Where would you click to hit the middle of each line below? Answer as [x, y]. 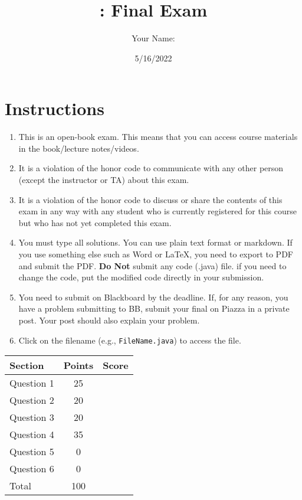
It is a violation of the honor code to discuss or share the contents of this [150, 199]
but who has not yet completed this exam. [95, 222]
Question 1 [32, 383]
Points [78, 365]
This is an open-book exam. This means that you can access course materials [158, 137]
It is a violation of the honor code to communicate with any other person [151, 168]
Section [27, 365]
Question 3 [32, 417]
